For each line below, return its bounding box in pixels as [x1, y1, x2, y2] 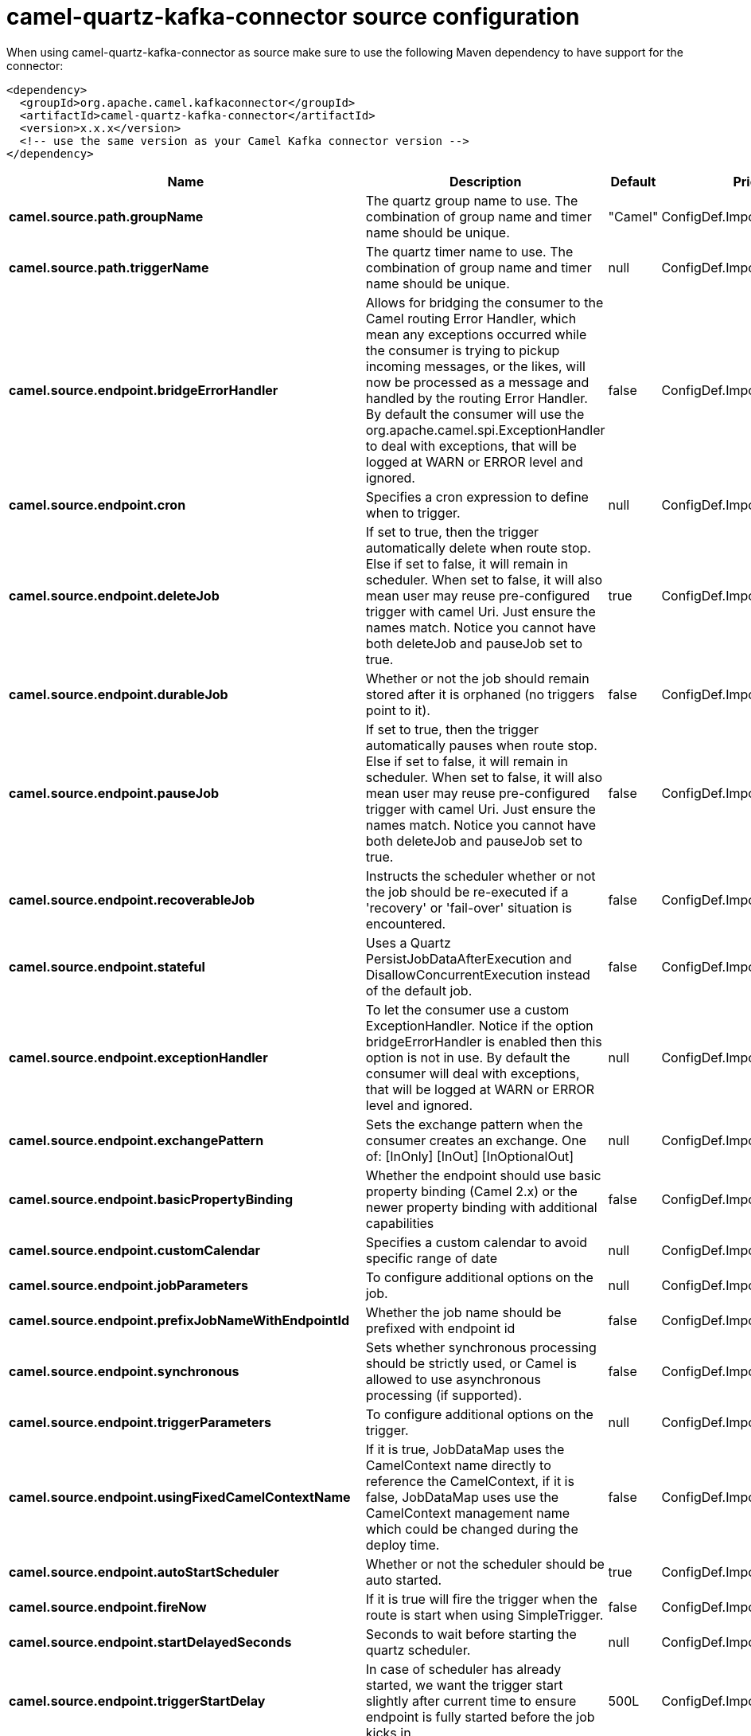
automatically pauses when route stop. [365, 737, 597, 753]
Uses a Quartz [365, 934, 451, 951]
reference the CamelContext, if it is [365, 1472, 574, 1489]
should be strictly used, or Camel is [365, 1355, 578, 1371]
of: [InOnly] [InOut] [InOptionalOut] [365, 1148, 574, 1164]
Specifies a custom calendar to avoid [365, 1234, 588, 1250]
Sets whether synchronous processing [365, 1339, 597, 1355]
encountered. [365, 915, 446, 932]
